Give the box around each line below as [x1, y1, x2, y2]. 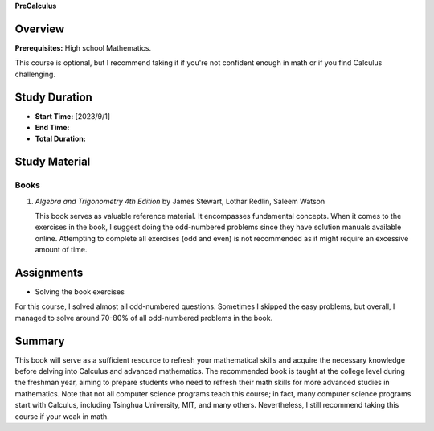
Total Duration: [35, 133, 86, 144]
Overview [14, 22, 65, 35]
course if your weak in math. [14, 411, 110, 421]
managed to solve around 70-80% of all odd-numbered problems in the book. [14, 313, 273, 322]
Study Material [14, 155, 91, 169]
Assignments [14, 265, 84, 279]
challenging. [14, 69, 56, 79]
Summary [14, 334, 65, 347]
